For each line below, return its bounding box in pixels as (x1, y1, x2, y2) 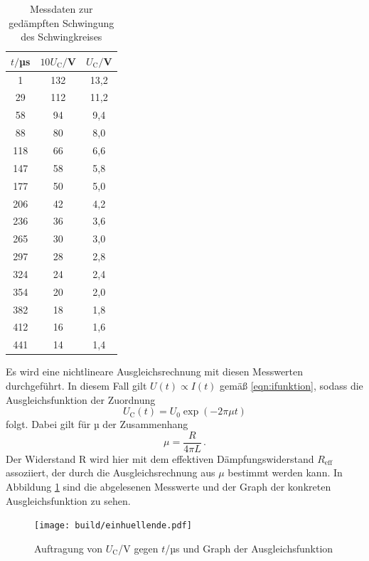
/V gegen (118, 540, 159, 555)
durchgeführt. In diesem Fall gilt (6, 378, 147, 392)
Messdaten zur (30, 1, 93, 16)
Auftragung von (34, 540, 103, 555)
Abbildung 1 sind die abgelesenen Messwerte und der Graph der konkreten (6, 479, 331, 493)
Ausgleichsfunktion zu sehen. (6, 493, 131, 508)
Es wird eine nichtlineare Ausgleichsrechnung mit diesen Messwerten (6, 364, 304, 379)
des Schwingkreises (21, 29, 102, 44)
